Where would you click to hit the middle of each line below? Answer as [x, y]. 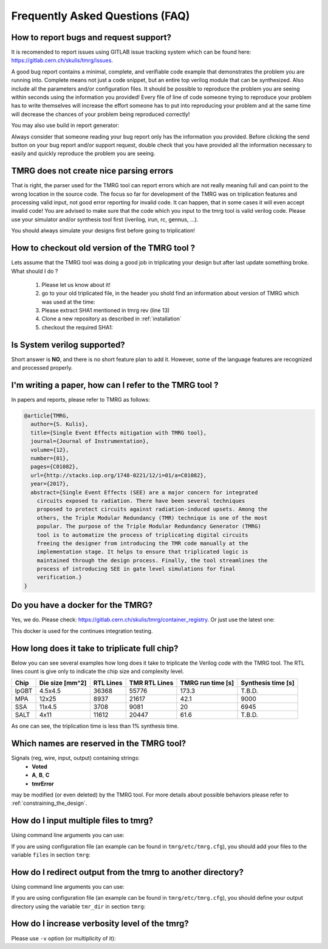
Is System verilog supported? [68, 344]
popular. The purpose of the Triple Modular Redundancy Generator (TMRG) [149, 526]
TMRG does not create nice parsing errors [92, 171]
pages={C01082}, [55, 467]
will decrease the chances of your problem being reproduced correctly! [101, 114]
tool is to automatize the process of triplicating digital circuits [142, 535]
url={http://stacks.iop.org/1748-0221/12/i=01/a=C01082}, [119, 475]
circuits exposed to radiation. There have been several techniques [141, 501]
